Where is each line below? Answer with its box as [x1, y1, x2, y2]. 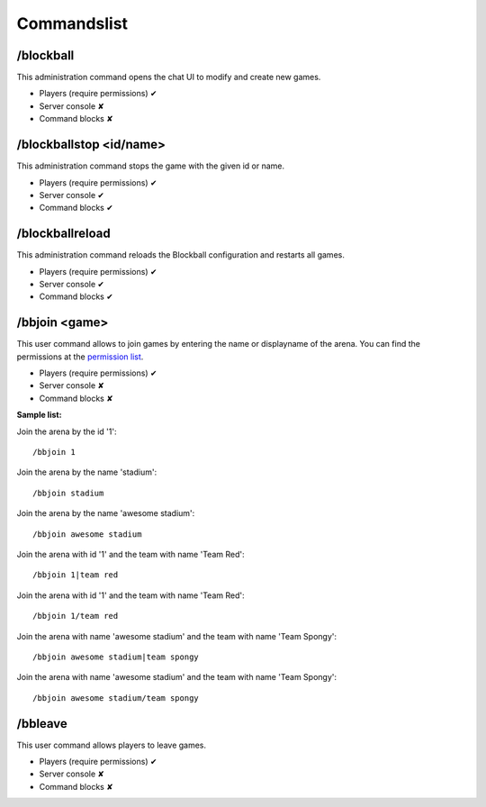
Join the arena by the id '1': [16, 426, 117, 437]
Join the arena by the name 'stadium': [16, 467, 157, 477]
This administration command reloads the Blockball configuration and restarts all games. [16, 249, 346, 260]
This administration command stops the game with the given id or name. [16, 160, 285, 171]
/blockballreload [16, 226, 112, 241]
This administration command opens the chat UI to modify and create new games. [16, 72, 321, 83]
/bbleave [16, 716, 67, 731]
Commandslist [16, 14, 129, 33]
